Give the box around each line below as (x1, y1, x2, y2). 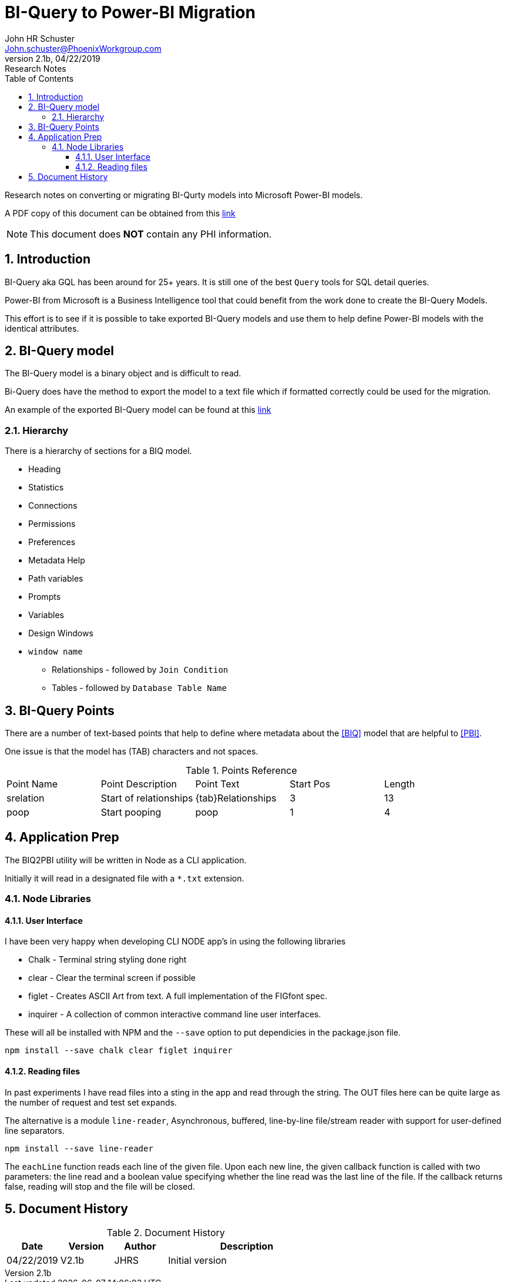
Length (384, 778, 415, 790)
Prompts (28, 592, 61, 602)
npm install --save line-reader (5, 1143, 153, 1153)
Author (124, 1240, 156, 1252)
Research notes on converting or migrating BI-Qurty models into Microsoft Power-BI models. (5, 189, 363, 200)
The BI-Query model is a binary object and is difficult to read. (5, 368, 241, 379)
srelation (6, 792, 45, 804)
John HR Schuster (5, 33, 75, 44)
